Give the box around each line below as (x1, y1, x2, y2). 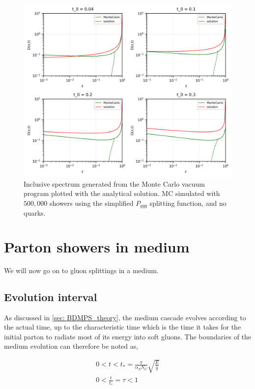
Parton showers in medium (4, 236, 190, 256)
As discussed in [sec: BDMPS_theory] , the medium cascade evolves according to (4, 312, 246, 322)
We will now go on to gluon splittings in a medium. (4, 265, 159, 275)
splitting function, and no (149, 197, 227, 208)
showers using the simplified (49, 197, 134, 208)
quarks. (24, 208, 46, 218)
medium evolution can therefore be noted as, (4, 341, 139, 351)
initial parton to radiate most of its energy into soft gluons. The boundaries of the (4, 331, 252, 341)
